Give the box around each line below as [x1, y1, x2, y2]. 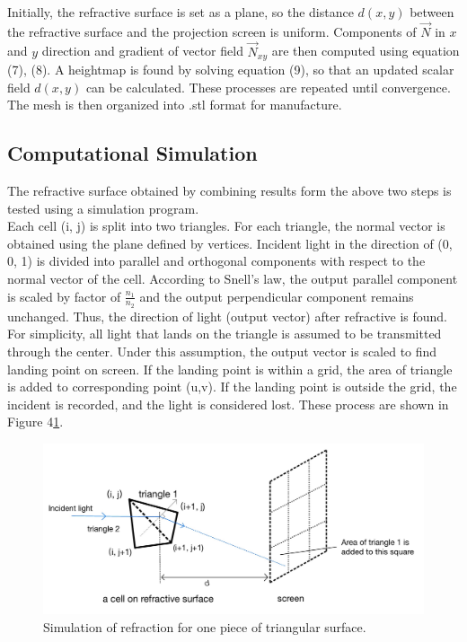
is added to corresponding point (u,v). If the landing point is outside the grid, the [7, 377, 457, 396]
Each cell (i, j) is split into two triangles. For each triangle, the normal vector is [7, 216, 445, 235]
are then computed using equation [271, 41, 460, 60]
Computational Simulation [7, 139, 258, 167]
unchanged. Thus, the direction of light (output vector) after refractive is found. [7, 306, 448, 325]
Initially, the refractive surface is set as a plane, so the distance [7, 3, 354, 21]
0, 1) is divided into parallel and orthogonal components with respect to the [7, 251, 426, 270]
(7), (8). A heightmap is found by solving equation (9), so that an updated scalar [7, 60, 454, 79]
